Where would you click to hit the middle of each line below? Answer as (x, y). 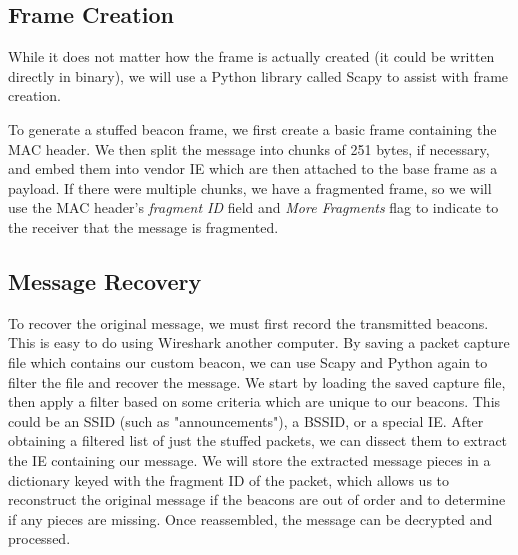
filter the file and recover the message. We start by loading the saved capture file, (257, 381)
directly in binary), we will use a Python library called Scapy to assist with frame (258, 75)
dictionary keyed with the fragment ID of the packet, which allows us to (229, 479)
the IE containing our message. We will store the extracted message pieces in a (249, 459)
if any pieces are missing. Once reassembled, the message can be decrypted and (250, 518)
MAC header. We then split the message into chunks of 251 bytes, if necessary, (249, 148)
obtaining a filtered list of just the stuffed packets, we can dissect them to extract (258, 440)
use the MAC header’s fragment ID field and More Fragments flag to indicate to (253, 207)
